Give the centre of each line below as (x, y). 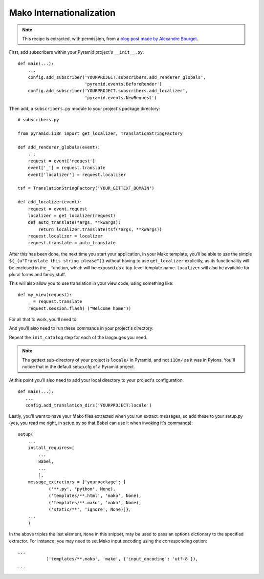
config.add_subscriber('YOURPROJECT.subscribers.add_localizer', (108, 91)
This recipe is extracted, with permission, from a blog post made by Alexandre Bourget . (110, 39)
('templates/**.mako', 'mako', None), (95, 503)
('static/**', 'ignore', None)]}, (90, 509)
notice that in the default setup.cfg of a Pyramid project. (79, 366)
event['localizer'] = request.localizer (77, 174)
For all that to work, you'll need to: (43, 319)
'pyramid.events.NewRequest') (121, 97)
